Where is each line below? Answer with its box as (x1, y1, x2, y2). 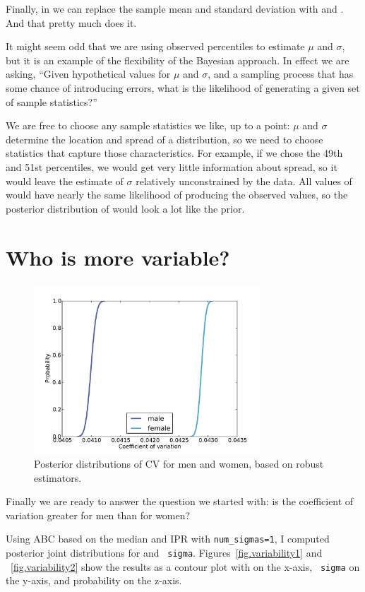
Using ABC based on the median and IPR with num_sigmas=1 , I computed (6, 531, 330, 546)
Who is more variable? (6, 242, 230, 271)
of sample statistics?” (6, 94, 97, 109)
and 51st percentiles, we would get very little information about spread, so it (6, 159, 337, 174)
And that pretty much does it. (6, 15, 137, 30)
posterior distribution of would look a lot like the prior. (6, 201, 245, 215)
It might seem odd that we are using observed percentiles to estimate (6, 39, 305, 54)
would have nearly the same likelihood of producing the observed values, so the (6, 187, 348, 202)
